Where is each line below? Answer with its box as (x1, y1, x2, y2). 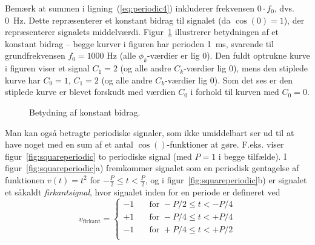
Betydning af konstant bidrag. (29, 105, 141, 118)
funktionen (5, 173, 45, 186)
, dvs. (274, 2, 294, 14)
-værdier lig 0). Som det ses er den (165, 73, 293, 86)
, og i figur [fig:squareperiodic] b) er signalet (145, 173, 307, 186)
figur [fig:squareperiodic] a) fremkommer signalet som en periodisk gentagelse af (5, 162, 299, 174)
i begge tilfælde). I (218, 149, 287, 162)
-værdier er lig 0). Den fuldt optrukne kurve (147, 49, 310, 62)
